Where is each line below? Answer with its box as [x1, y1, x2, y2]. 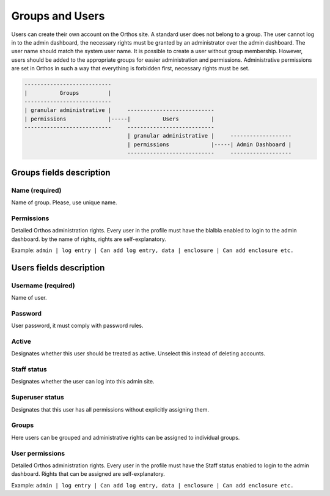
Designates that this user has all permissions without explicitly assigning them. [11, 405, 210, 413]
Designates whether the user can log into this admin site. [11, 378, 155, 385]
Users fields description [11, 262, 105, 273]
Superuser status [11, 393, 64, 402]
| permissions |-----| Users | [24, 115, 215, 122]
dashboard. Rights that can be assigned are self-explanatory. [11, 470, 165, 478]
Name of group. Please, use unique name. [11, 199, 117, 206]
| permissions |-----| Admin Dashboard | [127, 141, 292, 148]
